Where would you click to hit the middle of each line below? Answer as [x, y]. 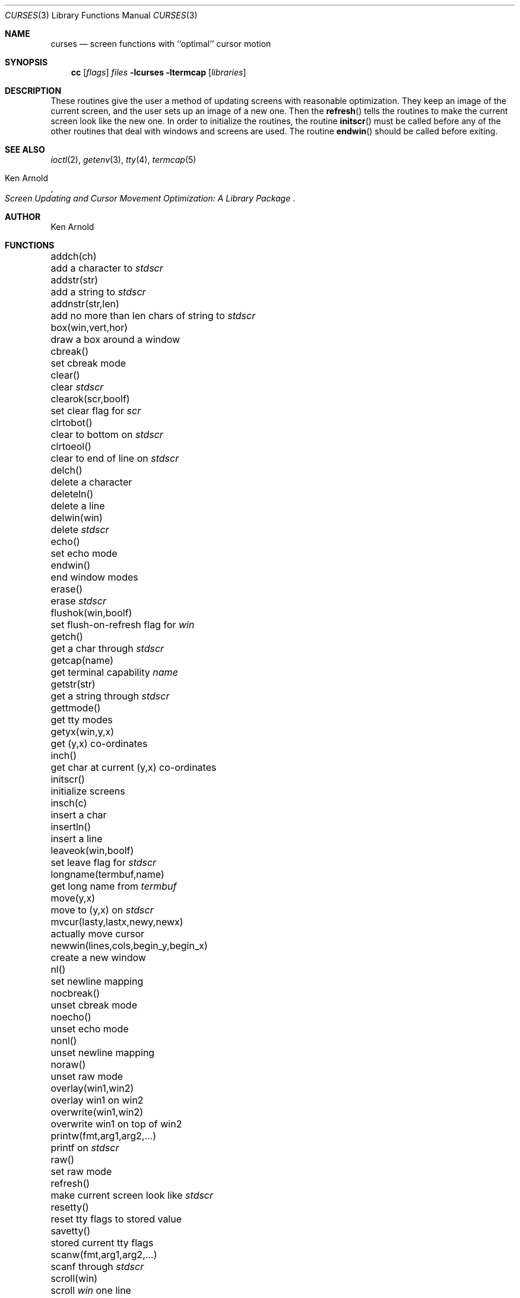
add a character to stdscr [107, 268]
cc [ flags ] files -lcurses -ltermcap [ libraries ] [158, 72]
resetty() [70, 1207]
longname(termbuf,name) [107, 874]
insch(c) [69, 803]
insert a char [79, 815]
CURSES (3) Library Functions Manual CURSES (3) [101, 15]
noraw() [68, 1064]
